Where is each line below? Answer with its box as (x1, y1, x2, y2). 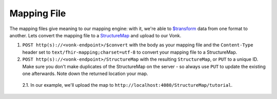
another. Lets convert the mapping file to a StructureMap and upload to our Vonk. (9, 32, 182, 38)
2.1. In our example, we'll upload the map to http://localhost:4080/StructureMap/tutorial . (22, 82, 233, 88)
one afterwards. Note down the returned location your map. (22, 70, 148, 77)
